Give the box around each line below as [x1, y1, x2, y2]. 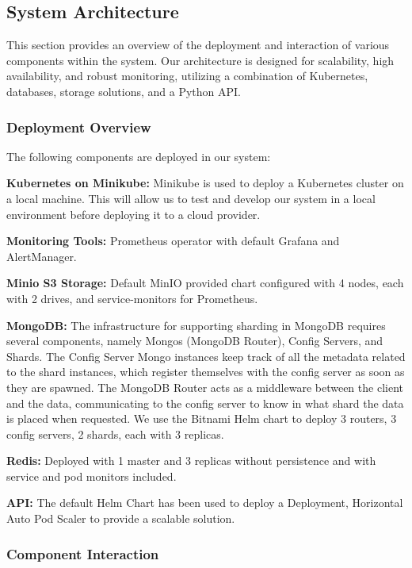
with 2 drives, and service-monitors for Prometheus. [6, 290, 258, 306]
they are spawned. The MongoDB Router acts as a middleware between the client [6, 378, 403, 395]
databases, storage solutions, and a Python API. [6, 83, 242, 99]
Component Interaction [6, 543, 159, 563]
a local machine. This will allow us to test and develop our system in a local [6, 190, 376, 206]
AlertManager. [6, 248, 77, 264]
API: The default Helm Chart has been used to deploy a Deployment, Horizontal [6, 494, 403, 511]
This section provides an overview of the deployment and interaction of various [6, 36, 390, 53]
